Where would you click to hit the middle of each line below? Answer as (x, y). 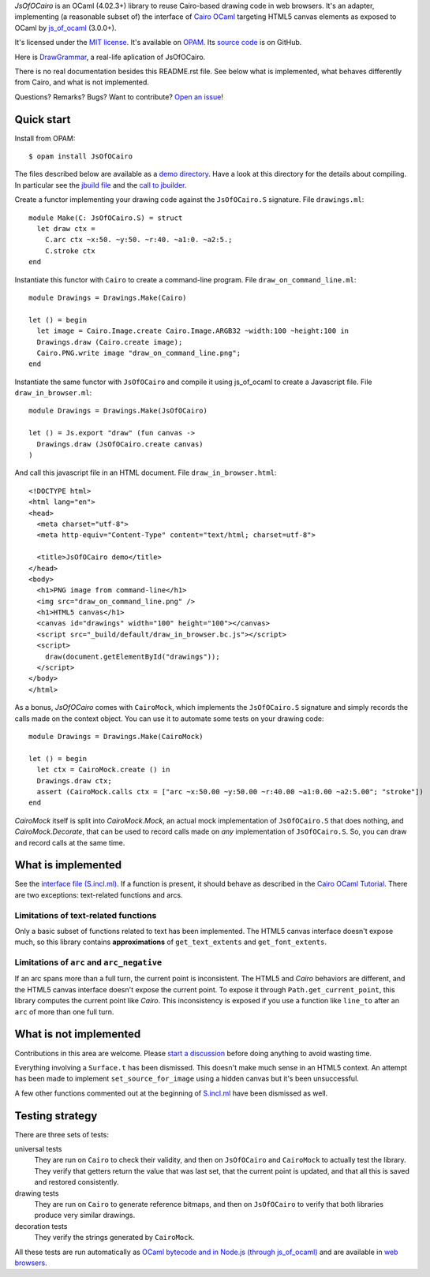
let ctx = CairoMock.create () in (103, 770)
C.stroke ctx (70, 251)
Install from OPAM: (45, 138)
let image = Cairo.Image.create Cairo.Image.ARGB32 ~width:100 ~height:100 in (193, 331)
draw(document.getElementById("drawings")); (132, 656)
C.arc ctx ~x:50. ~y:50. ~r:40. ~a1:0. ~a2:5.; (138, 240)
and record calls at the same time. (70, 842)
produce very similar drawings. (85, 1215)
